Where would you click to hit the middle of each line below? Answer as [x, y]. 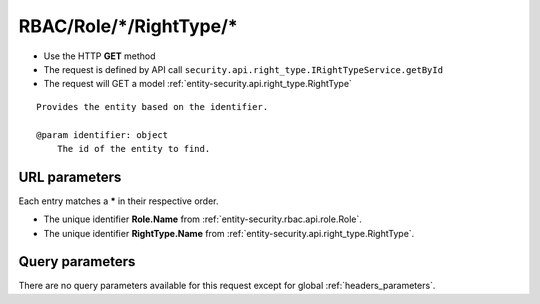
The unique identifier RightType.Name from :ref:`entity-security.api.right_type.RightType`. [229, 233]
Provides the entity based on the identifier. [152, 106]
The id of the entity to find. [133, 148]
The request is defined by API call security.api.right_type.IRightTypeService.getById [243, 69]
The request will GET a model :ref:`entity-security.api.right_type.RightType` [197, 84]
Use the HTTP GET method [99, 56]
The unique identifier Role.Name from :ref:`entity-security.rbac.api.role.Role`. [202, 219]
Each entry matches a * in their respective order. [118, 201]
